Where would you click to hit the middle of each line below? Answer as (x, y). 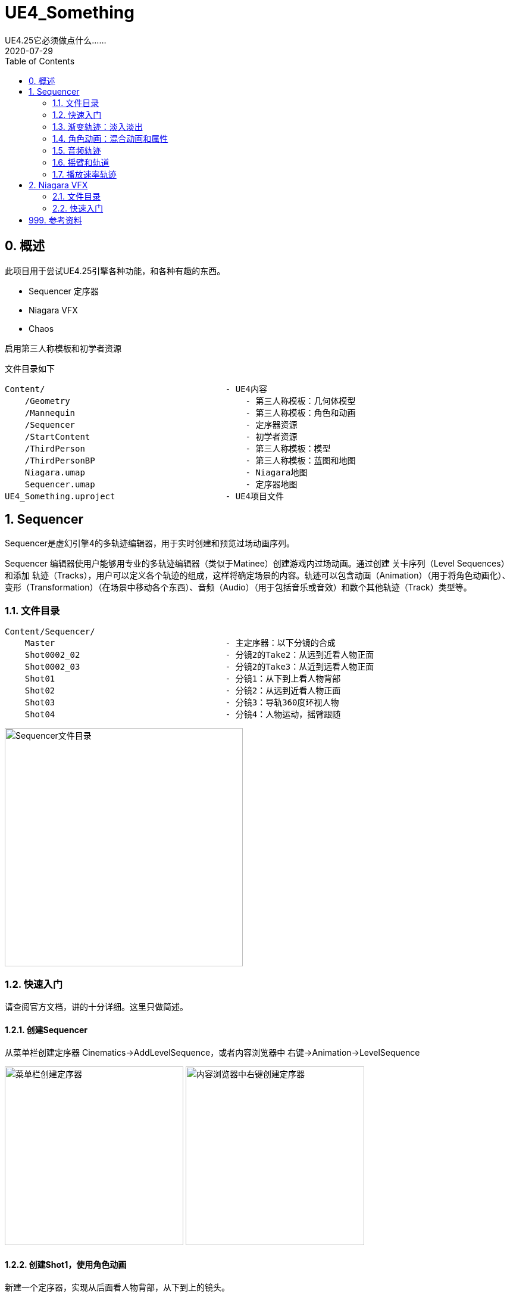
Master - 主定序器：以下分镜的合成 (180, 643)
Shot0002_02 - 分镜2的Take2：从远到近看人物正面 (199, 655)
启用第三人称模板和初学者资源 (63, 348)
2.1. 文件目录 (77, 196)
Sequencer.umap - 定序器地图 (161, 484)
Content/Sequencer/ (50, 632)
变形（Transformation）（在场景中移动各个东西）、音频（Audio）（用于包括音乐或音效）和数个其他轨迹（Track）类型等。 (238, 587)
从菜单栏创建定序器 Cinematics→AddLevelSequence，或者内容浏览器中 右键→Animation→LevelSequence (212, 1053)
